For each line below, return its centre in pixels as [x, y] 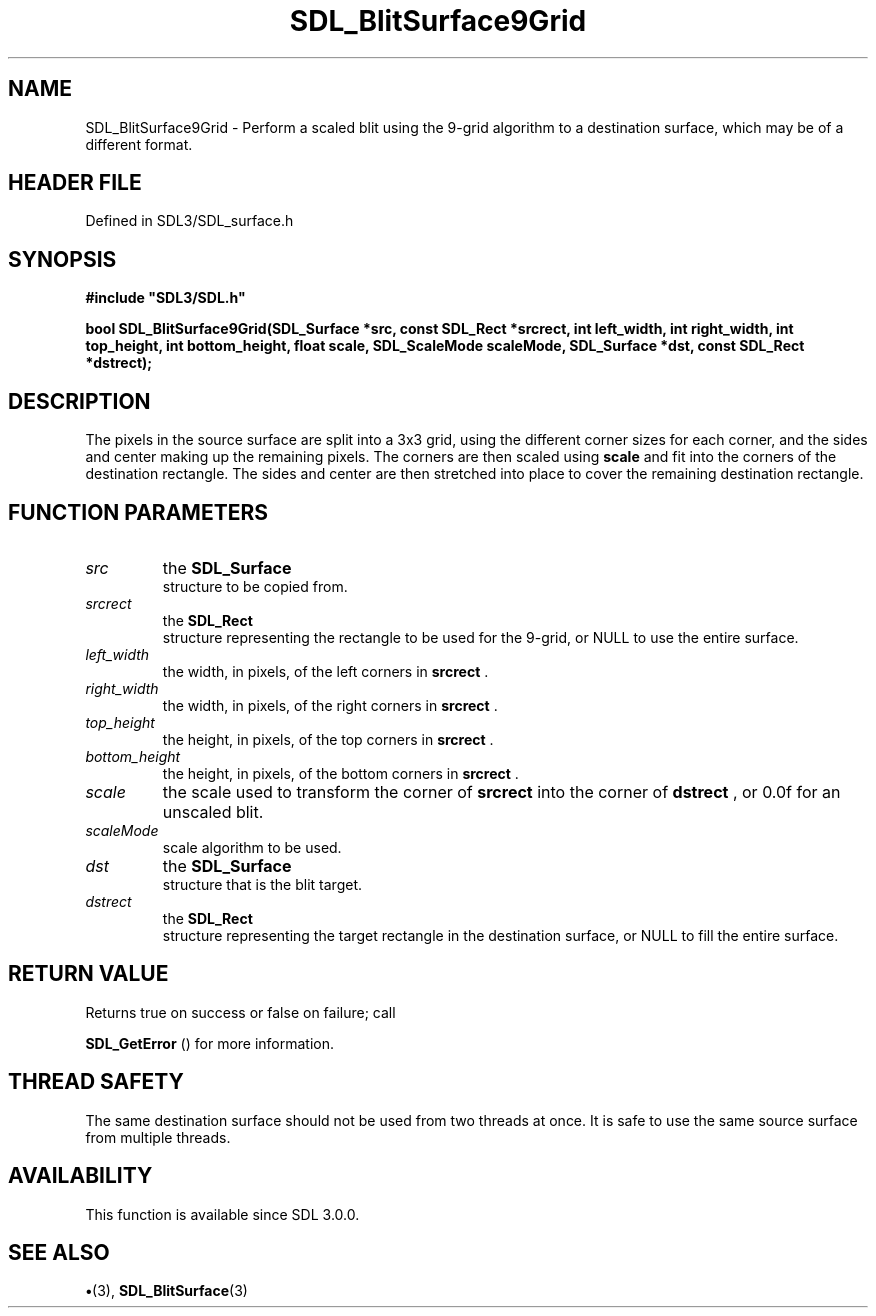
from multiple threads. [158, 1137]
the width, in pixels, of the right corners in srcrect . [330, 705]
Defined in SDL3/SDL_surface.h [189, 221]
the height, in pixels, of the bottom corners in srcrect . [340, 773]
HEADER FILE [75, 183]
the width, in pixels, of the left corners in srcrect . [325, 671]
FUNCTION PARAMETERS [138, 512]
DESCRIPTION [79, 401]
